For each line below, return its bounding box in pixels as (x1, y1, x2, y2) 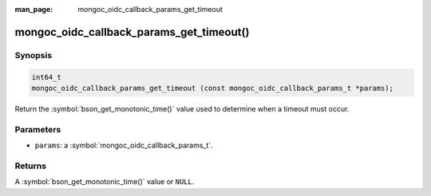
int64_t (31, 73, 61, 81)
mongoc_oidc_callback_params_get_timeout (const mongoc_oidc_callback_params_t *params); (31, 84, 394, 92)
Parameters (14, 123, 61, 135)
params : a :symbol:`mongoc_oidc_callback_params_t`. (34, 140, 213, 151)
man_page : (14, 5, 53, 14)
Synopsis (14, 49, 52, 61)
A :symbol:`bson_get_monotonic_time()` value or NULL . (14, 177, 195, 186)
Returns (14, 160, 47, 171)
